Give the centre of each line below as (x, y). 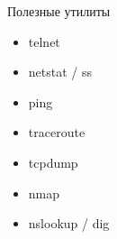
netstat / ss (60, 72)
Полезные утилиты (59, 11)
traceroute (57, 132)
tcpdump (53, 162)
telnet (44, 41)
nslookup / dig (69, 223)
